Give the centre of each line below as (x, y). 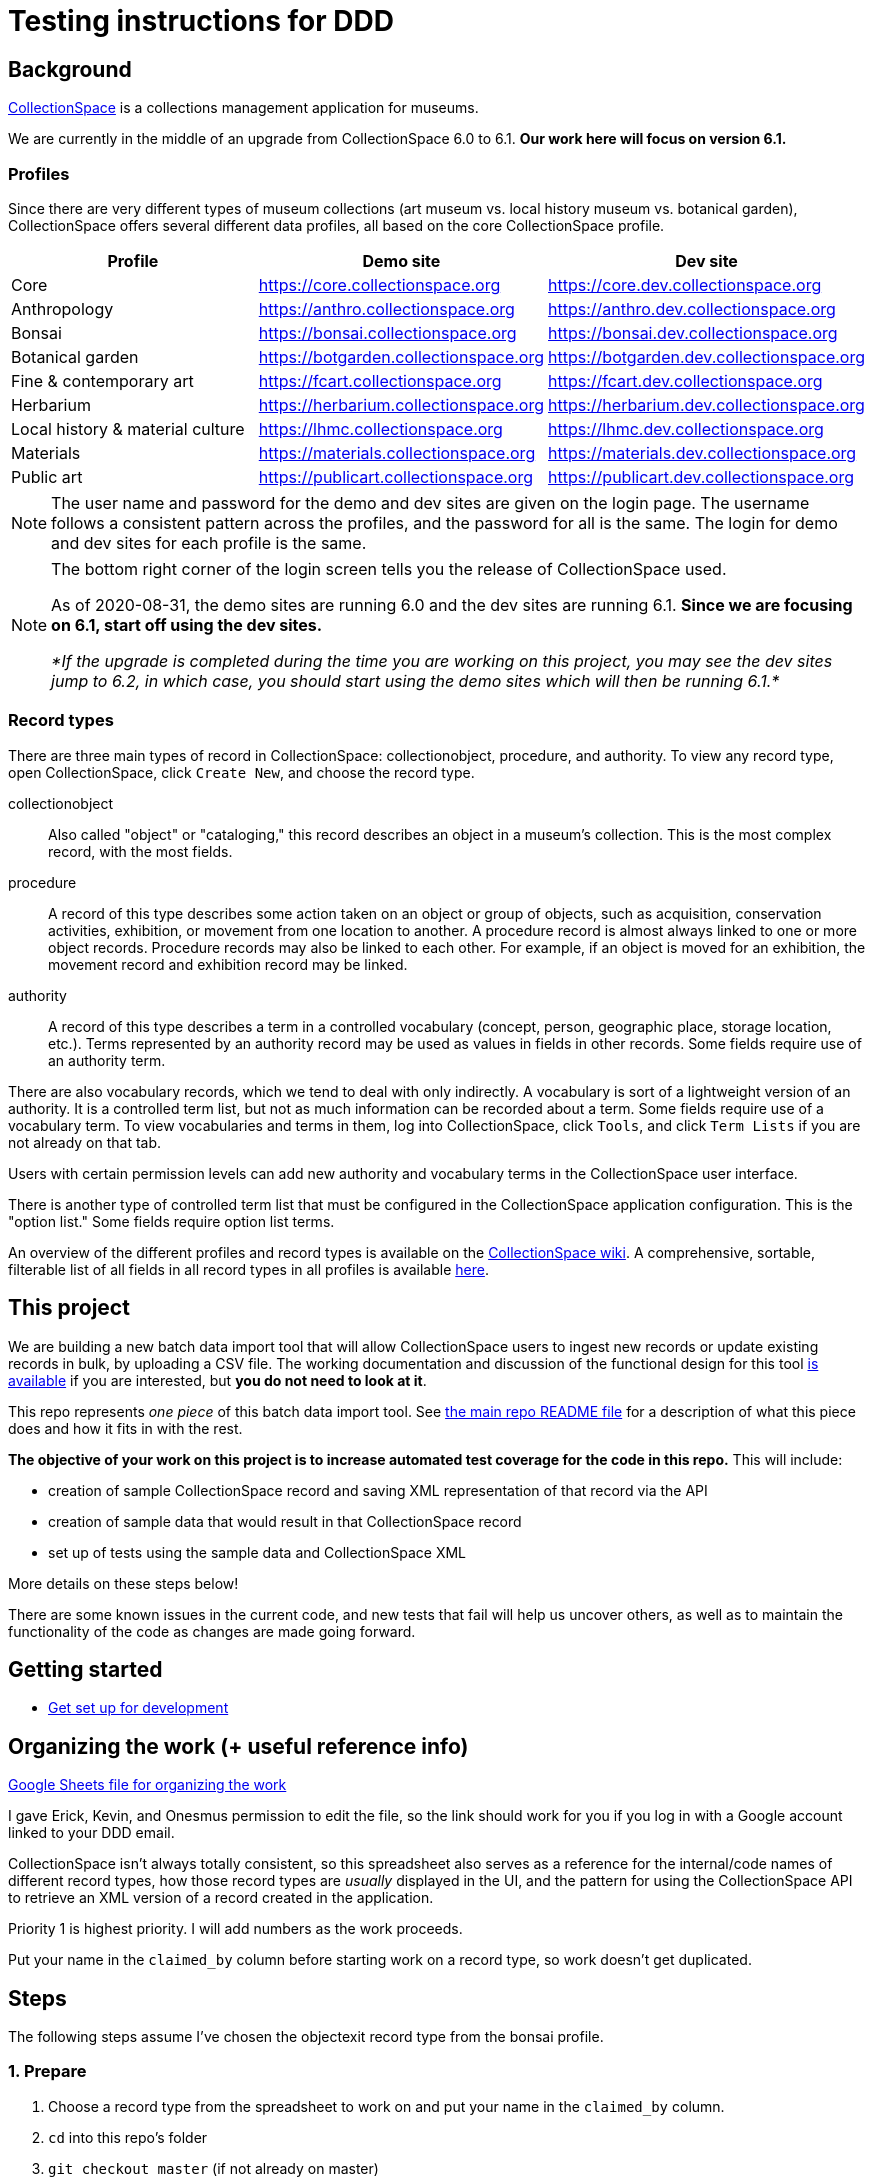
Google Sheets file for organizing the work (147, 1785)
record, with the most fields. (140, 851)
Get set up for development (138, 1708)
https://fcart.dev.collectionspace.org (685, 380)
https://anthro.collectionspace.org (386, 308)
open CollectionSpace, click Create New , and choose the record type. (241, 772)
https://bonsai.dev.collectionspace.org (693, 332)
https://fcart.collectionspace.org (380, 380)
